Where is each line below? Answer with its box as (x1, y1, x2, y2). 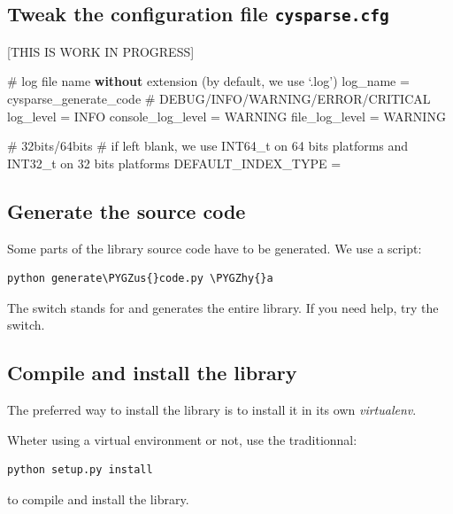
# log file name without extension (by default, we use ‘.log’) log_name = (7, 72, 410, 90)
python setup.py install (7, 463, 153, 477)
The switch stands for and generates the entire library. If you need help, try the (7, 298, 439, 316)
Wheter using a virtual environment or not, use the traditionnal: (7, 430, 357, 448)
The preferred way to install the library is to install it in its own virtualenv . (7, 401, 417, 419)
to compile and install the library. (7, 489, 189, 508)
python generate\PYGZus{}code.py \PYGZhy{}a (7, 272, 273, 285)
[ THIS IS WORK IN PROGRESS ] (7, 42, 195, 60)
